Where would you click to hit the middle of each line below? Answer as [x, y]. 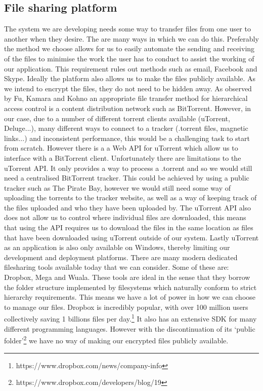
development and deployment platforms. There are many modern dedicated [121, 257]
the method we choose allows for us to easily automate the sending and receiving [129, 48]
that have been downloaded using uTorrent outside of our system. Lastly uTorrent [131, 237]
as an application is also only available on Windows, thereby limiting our [117, 247]
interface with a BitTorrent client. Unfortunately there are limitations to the [123, 157]
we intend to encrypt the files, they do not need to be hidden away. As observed [128, 88]
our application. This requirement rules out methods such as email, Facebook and [131, 68]
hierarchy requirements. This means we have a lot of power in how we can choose [130, 297]
